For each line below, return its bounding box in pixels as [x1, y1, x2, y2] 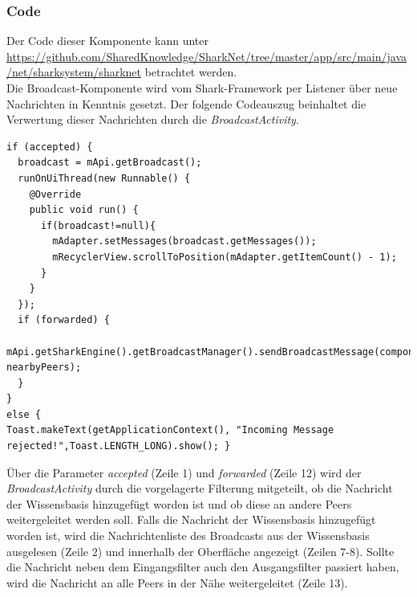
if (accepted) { [6, 141, 93, 153]
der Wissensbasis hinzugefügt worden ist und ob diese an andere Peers [6, 495, 352, 512]
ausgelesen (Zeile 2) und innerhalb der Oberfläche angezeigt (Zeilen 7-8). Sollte [6, 542, 395, 559]
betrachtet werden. [144, 63, 237, 80]
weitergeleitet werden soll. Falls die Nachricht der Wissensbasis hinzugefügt [6, 511, 376, 528]
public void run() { [29, 204, 139, 216]
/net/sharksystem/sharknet [6, 63, 141, 80]
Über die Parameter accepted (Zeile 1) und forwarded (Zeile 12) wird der [6, 464, 362, 480]
